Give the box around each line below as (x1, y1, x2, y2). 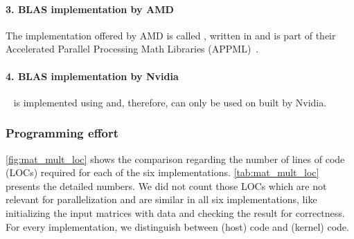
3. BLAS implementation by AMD (6, 1, 174, 16)
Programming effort (6, 124, 119, 142)
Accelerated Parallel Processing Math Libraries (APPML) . (6, 41, 259, 56)
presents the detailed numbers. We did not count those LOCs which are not (6, 178, 327, 193)
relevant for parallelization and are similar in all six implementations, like (6, 192, 317, 207)
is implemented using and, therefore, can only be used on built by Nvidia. (13, 95, 327, 109)
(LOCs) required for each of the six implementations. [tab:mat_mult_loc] (6, 165, 319, 180)
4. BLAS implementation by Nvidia (6, 68, 179, 83)
